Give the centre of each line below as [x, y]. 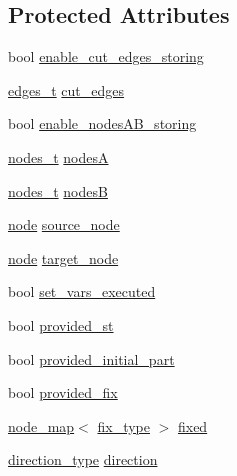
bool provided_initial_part [91, 358]
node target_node [63, 257]
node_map [41, 425]
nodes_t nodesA [58, 156]
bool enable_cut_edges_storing [106, 56]
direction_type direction [83, 459]
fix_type [123, 425]
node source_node [64, 224]
